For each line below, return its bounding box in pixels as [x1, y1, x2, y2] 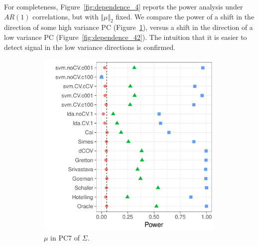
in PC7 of [50, 232, 80, 243]
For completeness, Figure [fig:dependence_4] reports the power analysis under [4, 1, 243, 11]
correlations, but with [32, 11, 99, 21]
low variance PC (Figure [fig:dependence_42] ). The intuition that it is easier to [4, 31, 247, 42]
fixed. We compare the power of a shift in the [116, 11, 255, 21]
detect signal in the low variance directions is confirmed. [4, 41, 176, 52]
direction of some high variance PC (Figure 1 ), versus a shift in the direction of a [4, 22, 253, 32]
